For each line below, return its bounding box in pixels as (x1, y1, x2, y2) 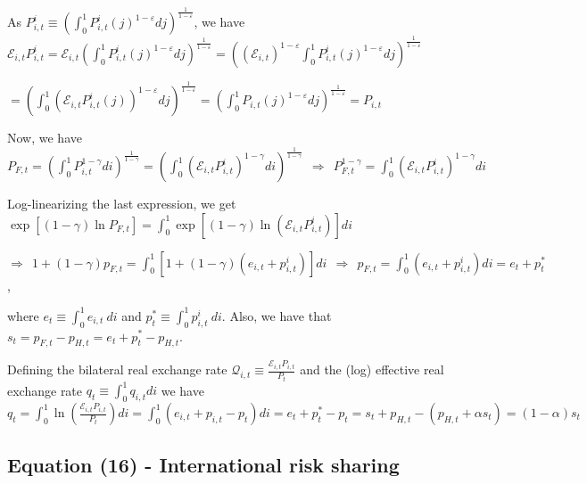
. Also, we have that (221, 306, 332, 324)
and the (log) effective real (300, 360, 444, 379)
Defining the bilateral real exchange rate (7, 360, 227, 379)
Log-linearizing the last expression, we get (7, 194, 236, 213)
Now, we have (7, 128, 82, 147)
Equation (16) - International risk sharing (7, 451, 400, 479)
